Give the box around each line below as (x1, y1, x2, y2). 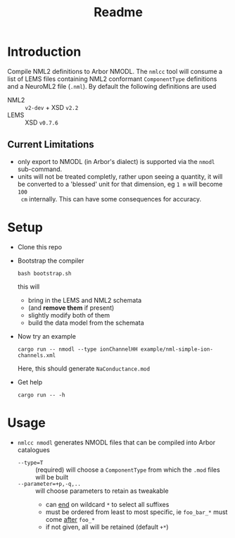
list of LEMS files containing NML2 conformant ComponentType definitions (7, 75, 217, 83)
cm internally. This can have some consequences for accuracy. (20, 194, 202, 203)
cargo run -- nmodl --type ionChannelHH (17, 346, 138, 353)
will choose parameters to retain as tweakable (34, 487, 169, 495)
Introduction (7, 44, 82, 60)
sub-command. (17, 165, 63, 173)
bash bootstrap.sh (17, 270, 72, 277)
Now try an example (17, 332, 76, 340)
